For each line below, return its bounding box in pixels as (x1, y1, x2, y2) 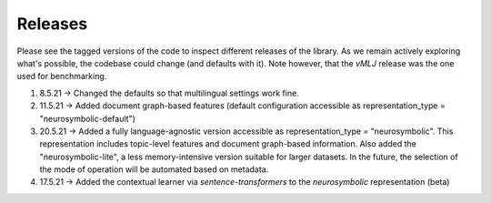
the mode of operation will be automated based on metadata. (39, 164, 269, 175)
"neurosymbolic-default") (39, 113, 136, 124)
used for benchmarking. (16, 71, 107, 82)
